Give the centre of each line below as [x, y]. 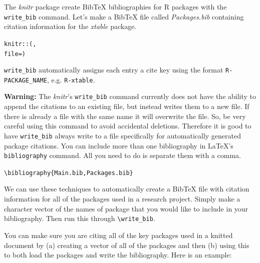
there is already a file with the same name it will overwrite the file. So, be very [125, 116]
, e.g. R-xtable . [71, 79]
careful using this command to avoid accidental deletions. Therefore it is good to [128, 126]
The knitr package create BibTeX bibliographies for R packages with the [115, 6]
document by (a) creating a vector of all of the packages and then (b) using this [127, 245]
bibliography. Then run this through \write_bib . [80, 218]
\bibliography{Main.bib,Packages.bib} [69, 173]
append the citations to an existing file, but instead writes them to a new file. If [127, 106]
